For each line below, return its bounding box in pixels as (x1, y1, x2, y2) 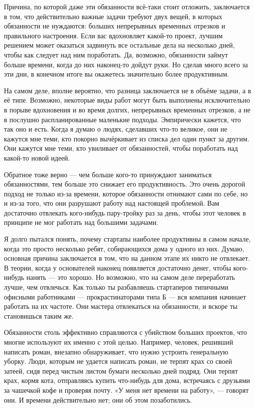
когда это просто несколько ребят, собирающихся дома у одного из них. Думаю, (4, 243, 244, 253)
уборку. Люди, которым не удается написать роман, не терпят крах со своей (4, 356, 232, 366)
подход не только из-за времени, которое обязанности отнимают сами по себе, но (4, 188, 248, 198)
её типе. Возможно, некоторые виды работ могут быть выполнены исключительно (4, 95, 250, 105)
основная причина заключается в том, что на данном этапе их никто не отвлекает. (4, 253, 250, 263)
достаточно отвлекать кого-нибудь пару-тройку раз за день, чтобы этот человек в (4, 207, 246, 218)
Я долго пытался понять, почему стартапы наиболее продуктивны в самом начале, (4, 234, 251, 244)
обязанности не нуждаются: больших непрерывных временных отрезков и (4, 21, 226, 31)
